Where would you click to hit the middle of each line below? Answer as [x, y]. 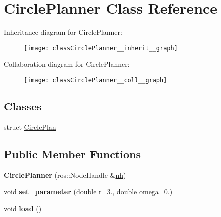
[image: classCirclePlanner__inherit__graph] [101, 48]
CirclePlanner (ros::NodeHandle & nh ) [65, 174]
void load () [23, 208]
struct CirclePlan [30, 127]
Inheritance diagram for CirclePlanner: [63, 32]
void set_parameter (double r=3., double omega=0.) [88, 191]
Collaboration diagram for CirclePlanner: [67, 64]
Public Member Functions [72, 154]
